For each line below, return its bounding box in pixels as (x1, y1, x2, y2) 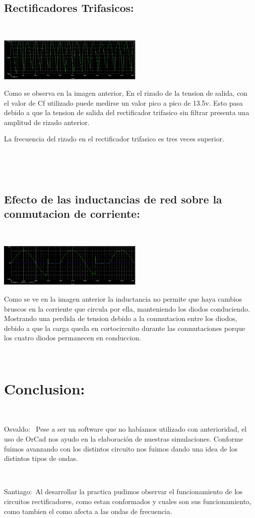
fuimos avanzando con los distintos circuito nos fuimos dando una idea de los (4, 443, 238, 453)
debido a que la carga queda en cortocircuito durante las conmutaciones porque (4, 323, 246, 333)
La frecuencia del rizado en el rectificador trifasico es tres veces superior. (4, 133, 224, 144)
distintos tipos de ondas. (4, 453, 78, 463)
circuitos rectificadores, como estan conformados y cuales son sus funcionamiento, (4, 496, 252, 506)
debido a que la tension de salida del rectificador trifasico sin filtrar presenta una (4, 107, 250, 118)
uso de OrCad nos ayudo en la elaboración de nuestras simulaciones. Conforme (4, 433, 244, 444)
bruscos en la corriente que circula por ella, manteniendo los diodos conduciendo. (4, 303, 250, 314)
